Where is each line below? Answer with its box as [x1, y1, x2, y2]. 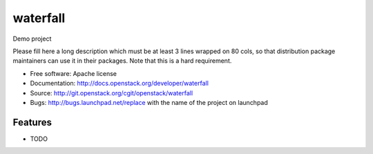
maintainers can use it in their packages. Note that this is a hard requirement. [12, 57, 232, 65]
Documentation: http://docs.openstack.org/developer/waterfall [30, 79, 209, 88]
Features [12, 116, 52, 128]
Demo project [12, 35, 52, 43]
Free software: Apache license [30, 69, 117, 77]
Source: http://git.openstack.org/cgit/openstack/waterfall [30, 88, 193, 97]
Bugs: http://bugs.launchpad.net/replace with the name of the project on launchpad [30, 98, 269, 106]
